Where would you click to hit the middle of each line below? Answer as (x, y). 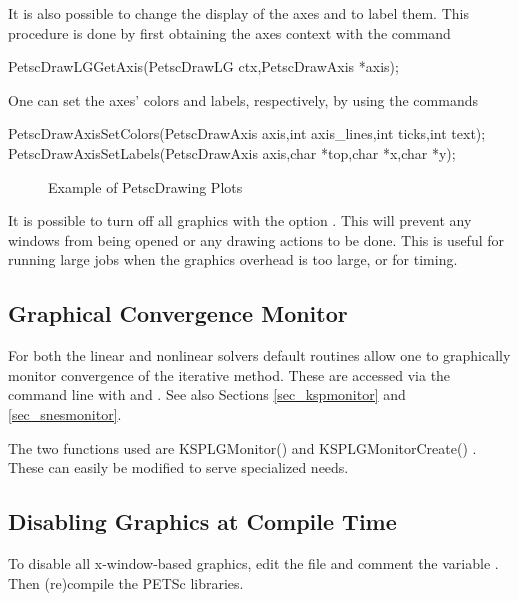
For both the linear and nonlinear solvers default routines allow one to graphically (259, 355)
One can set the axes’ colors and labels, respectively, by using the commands (243, 99)
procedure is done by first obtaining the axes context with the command (229, 32)
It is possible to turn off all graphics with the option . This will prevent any (240, 220)
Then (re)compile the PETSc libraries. (126, 582)
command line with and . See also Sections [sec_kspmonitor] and (207, 394)
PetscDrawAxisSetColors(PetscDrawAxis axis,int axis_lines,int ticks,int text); (247, 133)
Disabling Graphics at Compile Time (202, 521)
